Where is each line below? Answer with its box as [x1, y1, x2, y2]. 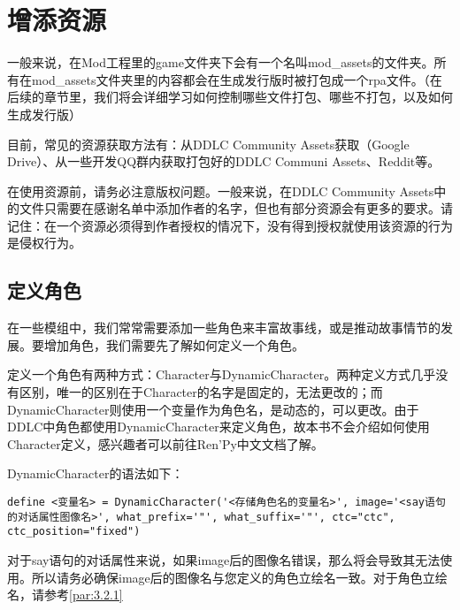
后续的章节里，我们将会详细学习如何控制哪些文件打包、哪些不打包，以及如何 [7, 88, 453, 106]
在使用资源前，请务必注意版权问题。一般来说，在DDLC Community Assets [7, 181, 434, 200]
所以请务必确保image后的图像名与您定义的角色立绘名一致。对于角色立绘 [31, 568, 448, 586]
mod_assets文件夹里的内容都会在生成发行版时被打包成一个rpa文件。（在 [31, 70, 442, 88]
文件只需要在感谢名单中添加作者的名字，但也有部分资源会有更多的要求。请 [19, 199, 453, 217]
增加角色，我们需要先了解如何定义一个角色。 [43, 335, 304, 354]
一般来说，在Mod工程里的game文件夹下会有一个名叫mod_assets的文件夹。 [7, 53, 434, 72]
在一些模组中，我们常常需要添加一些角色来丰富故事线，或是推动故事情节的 [7, 318, 441, 337]
